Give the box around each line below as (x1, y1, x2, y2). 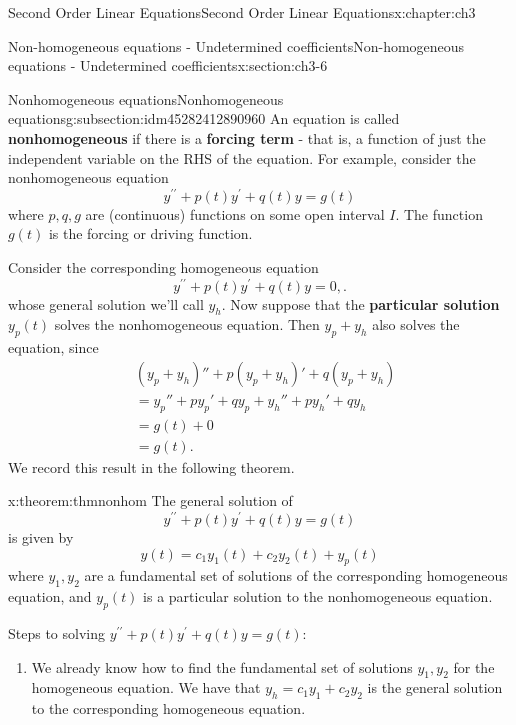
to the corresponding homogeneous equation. (31, 698, 306, 719)
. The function (395, 203, 483, 224)
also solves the (372, 314, 460, 335)
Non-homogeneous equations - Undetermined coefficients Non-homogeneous (8, 35, 465, 56)
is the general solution (367, 677, 503, 698)
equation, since (8, 337, 99, 358)
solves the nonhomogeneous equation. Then (54, 314, 320, 335)
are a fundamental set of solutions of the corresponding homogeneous (84, 565, 508, 586)
